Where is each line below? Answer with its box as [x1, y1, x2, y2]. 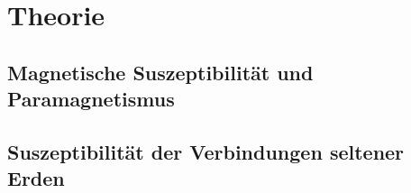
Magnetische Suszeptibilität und [7, 58, 314, 86]
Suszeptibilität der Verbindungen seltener [7, 137, 405, 165]
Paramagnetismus [7, 85, 175, 113]
